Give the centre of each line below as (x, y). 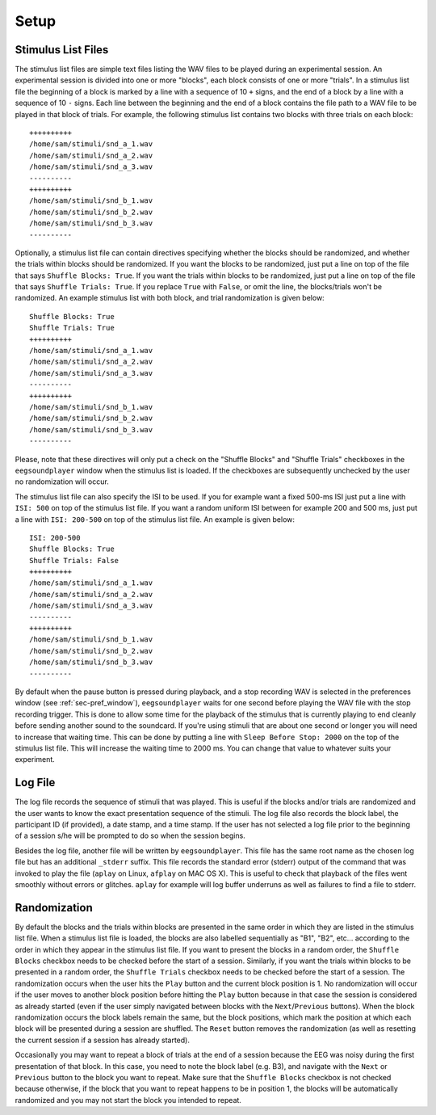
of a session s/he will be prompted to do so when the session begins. (130, 835)
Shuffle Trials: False (74, 560)
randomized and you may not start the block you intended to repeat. (128, 1100)
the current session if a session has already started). (102, 1040)
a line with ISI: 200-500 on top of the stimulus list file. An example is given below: (155, 519)
